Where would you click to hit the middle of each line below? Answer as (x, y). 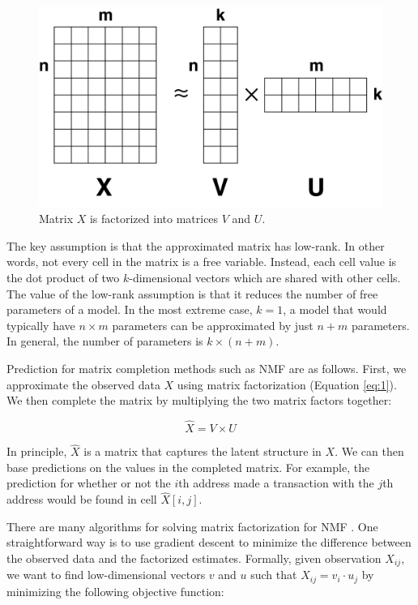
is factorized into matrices (154, 219)
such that (274, 575)
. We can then (369, 451)
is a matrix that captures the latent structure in (203, 451)
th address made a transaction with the (276, 483)
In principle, (37, 451)
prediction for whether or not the (89, 483)
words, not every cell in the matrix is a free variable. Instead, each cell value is (202, 262)
